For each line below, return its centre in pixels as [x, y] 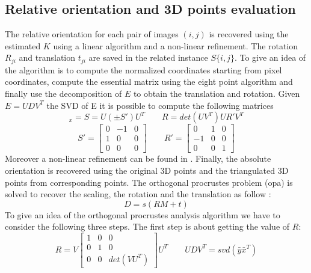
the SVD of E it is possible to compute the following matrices [160, 105]
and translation [47, 57]
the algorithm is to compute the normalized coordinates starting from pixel [143, 69]
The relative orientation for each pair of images [92, 34]
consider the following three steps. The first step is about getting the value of [147, 226]
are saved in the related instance [148, 57]
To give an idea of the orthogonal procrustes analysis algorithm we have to [143, 214]
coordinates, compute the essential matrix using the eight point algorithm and [149, 81]
